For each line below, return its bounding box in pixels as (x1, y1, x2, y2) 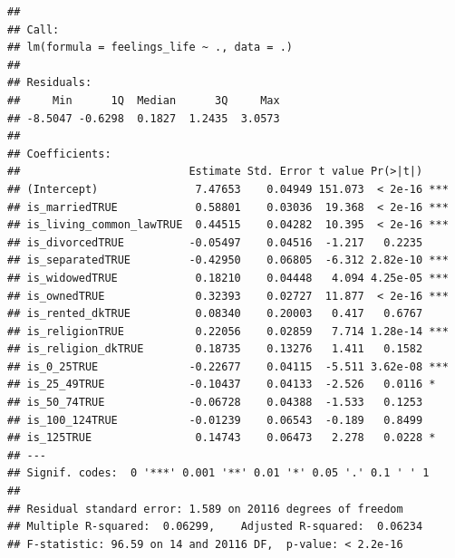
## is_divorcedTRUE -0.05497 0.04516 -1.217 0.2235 (7, 236, 423, 249)
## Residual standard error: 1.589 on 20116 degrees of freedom (7, 502, 403, 515)
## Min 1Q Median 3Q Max (7, 93, 280, 107)
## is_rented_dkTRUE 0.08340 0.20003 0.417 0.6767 (7, 307, 423, 321)
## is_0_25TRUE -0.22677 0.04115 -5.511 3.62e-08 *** (7, 360, 449, 373)
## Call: (7, 23, 60, 36)
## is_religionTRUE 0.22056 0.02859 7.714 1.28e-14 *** (7, 324, 449, 338)
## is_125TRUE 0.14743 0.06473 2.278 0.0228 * (7, 431, 436, 445)
